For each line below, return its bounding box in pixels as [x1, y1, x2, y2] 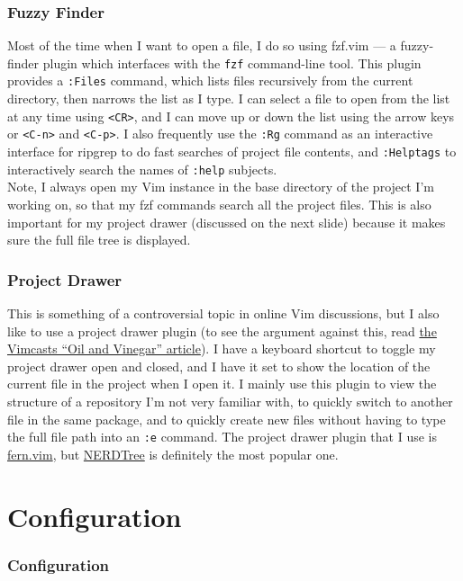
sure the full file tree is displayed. [7, 230, 191, 249]
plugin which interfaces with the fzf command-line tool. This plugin [42, 53, 422, 72]
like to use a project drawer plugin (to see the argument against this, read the [7, 321, 437, 340]
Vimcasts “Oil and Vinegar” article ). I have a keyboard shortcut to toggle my [7, 339, 436, 358]
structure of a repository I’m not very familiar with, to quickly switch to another [7, 391, 453, 410]
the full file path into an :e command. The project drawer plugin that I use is [7, 427, 438, 446]
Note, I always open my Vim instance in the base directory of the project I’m [7, 177, 434, 196]
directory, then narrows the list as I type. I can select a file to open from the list [7, 89, 450, 108]
